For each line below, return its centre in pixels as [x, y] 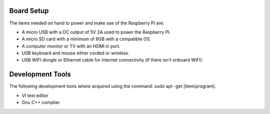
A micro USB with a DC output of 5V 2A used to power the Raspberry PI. [96, 32]
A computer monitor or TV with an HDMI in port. [71, 46]
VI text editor [35, 95]
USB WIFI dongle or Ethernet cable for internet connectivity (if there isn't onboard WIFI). [112, 60]
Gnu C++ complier [41, 102]
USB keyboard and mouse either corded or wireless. [75, 53]
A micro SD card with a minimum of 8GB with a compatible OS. [86, 39]
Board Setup [29, 11]
